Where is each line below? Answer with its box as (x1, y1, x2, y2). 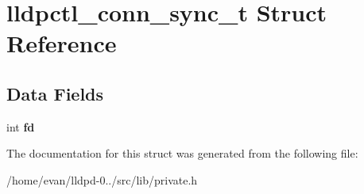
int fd (6, 118, 35, 135)
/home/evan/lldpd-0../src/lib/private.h (6, 171, 198, 188)
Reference (6, 27, 117, 59)
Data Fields (6, 81, 104, 105)
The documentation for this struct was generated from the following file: (6, 145, 358, 162)
